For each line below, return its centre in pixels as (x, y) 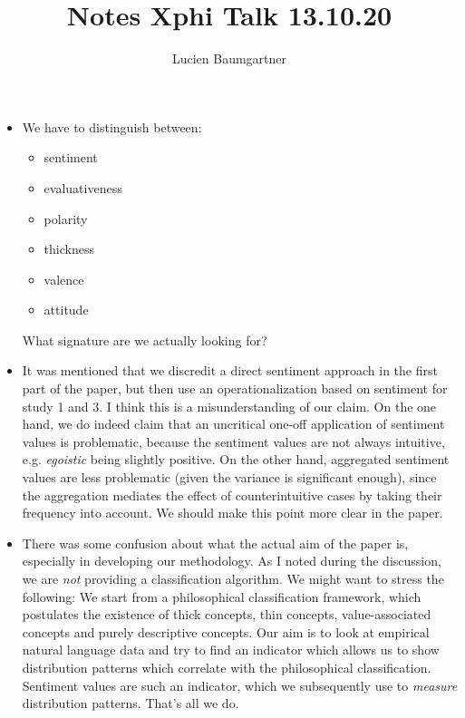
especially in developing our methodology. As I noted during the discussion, (232, 561)
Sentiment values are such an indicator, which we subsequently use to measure (240, 685)
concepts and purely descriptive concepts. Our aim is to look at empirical (226, 631)
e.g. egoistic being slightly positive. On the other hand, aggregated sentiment (236, 459)
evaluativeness (83, 187)
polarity (66, 218)
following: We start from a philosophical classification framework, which (222, 596)
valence (64, 279)
